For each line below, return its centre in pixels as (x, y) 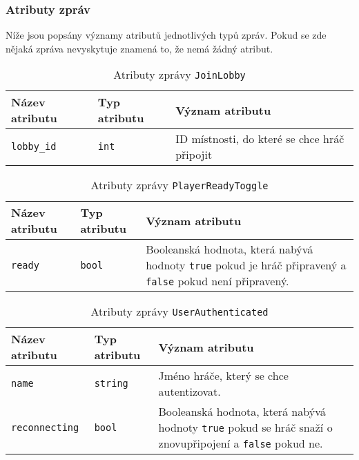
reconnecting (45, 427)
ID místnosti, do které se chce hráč (260, 139)
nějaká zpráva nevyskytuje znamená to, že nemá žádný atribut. (139, 48)
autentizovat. (190, 392)
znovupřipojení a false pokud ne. (241, 443)
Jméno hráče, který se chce (223, 376)
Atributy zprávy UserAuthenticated (179, 312)
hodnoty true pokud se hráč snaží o (245, 428)
